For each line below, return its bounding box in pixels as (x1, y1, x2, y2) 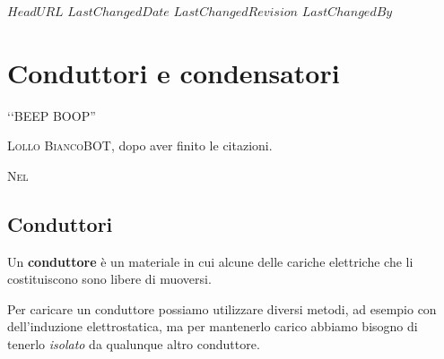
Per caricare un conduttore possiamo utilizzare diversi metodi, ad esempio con (7, 299, 437, 318)
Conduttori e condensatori (7, 54, 340, 90)
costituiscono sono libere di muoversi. (7, 269, 212, 288)
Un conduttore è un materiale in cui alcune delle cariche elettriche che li (7, 252, 414, 270)
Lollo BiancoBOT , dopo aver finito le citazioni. (7, 136, 273, 155)
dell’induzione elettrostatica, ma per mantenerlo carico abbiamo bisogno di (7, 317, 418, 336)
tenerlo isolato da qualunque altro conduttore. (7, 335, 260, 354)
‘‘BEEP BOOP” (7, 106, 96, 124)
